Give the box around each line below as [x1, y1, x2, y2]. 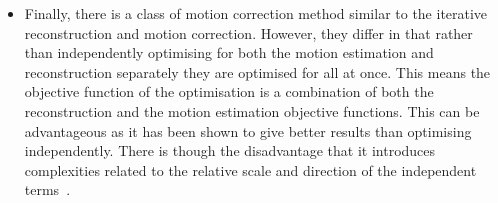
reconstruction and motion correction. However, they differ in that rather [24, 22, 473, 43]
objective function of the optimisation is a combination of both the [24, 81, 434, 102]
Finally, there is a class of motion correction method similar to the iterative [24, 3, 488, 23]
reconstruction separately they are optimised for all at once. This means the [24, 61, 491, 82]
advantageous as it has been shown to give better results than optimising [24, 120, 472, 141]
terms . [24, 179, 71, 200]
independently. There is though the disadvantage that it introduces [24, 140, 436, 161]
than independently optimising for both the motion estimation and [24, 42, 434, 63]
